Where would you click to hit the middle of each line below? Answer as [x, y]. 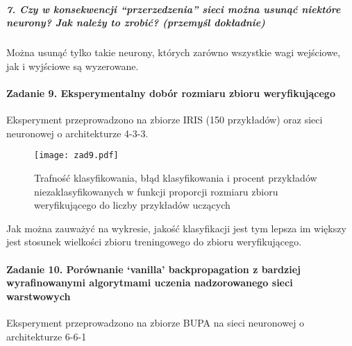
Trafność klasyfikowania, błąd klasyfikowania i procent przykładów [176, 177]
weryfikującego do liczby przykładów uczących [132, 205]
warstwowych [39, 296]
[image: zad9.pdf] [76, 156]
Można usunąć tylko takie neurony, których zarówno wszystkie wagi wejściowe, [174, 52]
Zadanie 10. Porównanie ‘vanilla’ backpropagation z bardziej [153, 269]
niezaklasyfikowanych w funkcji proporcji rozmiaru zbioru [156, 191]
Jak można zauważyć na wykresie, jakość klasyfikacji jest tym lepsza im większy [176, 228]
